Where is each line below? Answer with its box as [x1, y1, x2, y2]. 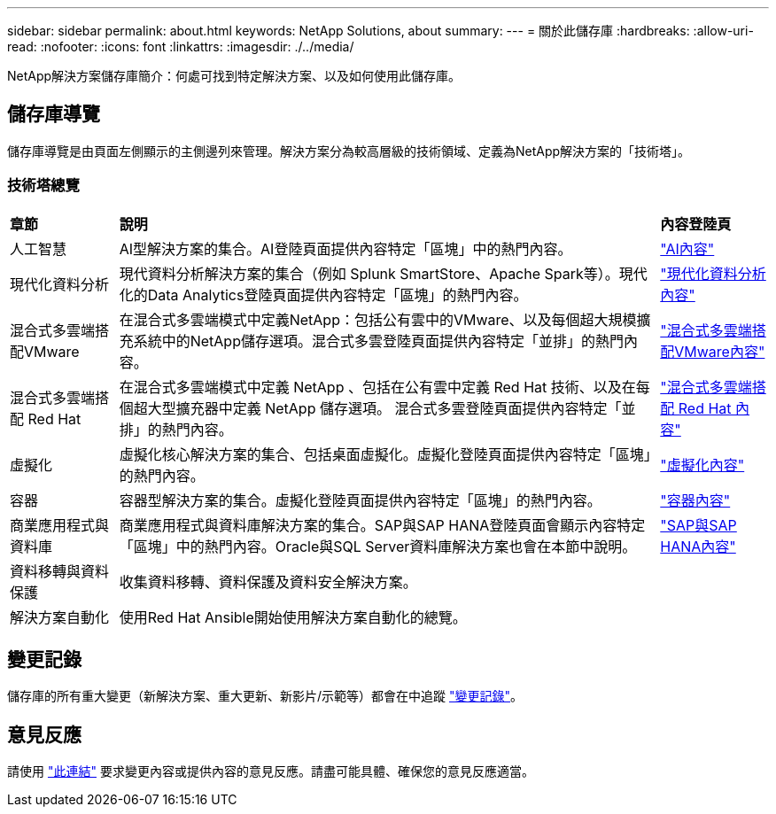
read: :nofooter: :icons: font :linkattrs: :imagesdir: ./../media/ [7, 39, 354, 54]
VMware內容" [674, 342, 765, 360]
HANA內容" [660, 537, 736, 555]
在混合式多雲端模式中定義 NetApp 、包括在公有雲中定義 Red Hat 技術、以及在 [119, 377, 636, 396]
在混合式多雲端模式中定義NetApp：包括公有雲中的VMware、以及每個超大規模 [119, 310, 637, 329]
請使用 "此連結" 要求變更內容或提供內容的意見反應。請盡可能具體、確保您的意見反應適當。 [7, 764, 534, 779]
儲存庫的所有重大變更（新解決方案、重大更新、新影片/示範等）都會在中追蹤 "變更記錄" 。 [7, 688, 524, 704]
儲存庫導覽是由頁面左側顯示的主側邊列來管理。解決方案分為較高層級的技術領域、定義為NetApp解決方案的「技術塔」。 [7, 143, 691, 159]
